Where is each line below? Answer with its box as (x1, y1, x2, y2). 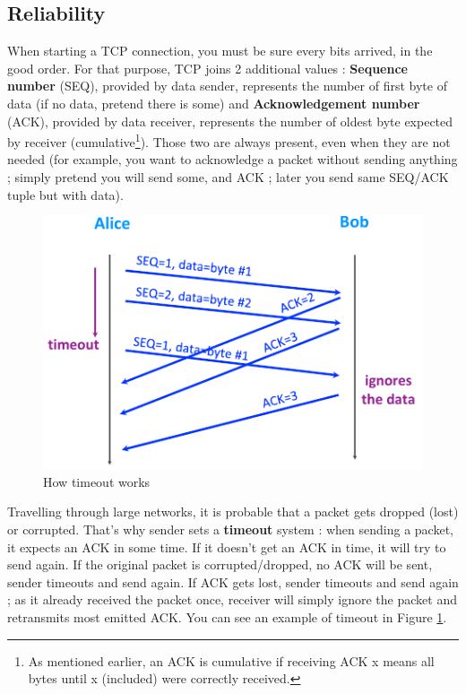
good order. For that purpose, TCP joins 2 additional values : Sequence (7, 58, 408, 77)
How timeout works (43, 472, 151, 490)
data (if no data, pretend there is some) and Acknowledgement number (7, 93, 420, 112)
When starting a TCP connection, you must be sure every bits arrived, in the (7, 41, 433, 60)
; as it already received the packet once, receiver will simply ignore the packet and (7, 590, 457, 609)
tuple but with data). (7, 185, 124, 204)
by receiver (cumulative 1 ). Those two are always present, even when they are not (7, 130, 451, 151)
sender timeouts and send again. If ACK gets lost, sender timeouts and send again (7, 572, 459, 591)
